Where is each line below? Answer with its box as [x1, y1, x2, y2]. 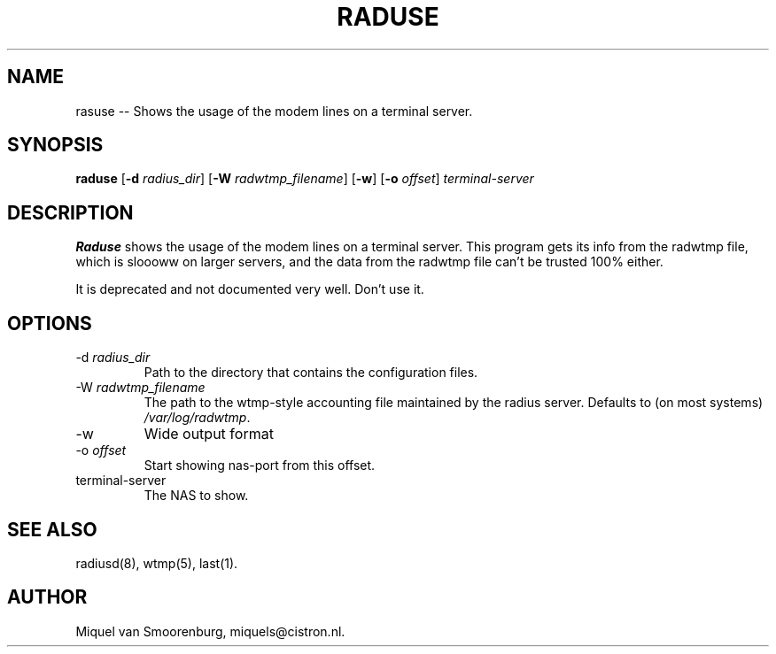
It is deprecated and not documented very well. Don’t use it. [75, 281, 424, 297]
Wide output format [144, 425, 274, 443]
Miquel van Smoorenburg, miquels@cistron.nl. [75, 623, 345, 639]
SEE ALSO [7, 518, 97, 541]
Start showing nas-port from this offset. [144, 458, 376, 473]
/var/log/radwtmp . [144, 410, 251, 426]
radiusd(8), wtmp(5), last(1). [75, 555, 238, 571]
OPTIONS [7, 312, 92, 335]
